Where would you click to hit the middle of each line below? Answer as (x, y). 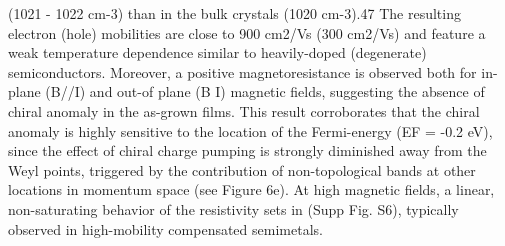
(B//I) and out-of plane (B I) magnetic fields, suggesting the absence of (265, 91)
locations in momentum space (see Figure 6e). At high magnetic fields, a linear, (251, 189)
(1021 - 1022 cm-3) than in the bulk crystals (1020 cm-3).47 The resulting (234, 13)
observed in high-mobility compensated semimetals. (165, 228)
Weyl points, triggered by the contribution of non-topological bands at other (242, 169)
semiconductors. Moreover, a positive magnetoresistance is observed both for (242, 71)
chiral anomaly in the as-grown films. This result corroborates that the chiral (244, 110)
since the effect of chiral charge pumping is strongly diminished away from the (247, 150)
